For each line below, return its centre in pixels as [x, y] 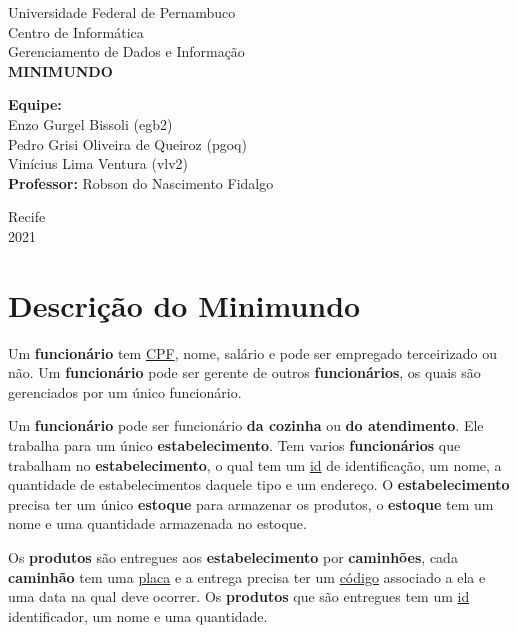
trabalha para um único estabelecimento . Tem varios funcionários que [234, 445]
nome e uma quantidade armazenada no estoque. [157, 523]
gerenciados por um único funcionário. [125, 391]
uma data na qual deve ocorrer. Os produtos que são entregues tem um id [239, 596]
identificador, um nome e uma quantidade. [138, 615]
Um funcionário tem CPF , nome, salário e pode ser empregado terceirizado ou [253, 352]
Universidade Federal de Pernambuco [122, 12]
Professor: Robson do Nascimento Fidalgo [141, 182]
